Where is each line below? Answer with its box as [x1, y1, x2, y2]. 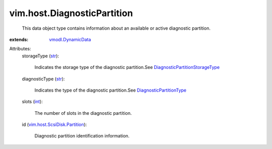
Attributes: [9, 46, 31, 52]
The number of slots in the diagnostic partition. [34, 110, 132, 116]
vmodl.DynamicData [49, 36, 91, 42]
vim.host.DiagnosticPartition [9, 8, 133, 19]
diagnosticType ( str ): [22, 76, 65, 82]
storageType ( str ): [22, 53, 59, 59]
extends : [9, 36, 29, 42]
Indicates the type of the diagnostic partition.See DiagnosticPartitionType [34, 87, 186, 93]
